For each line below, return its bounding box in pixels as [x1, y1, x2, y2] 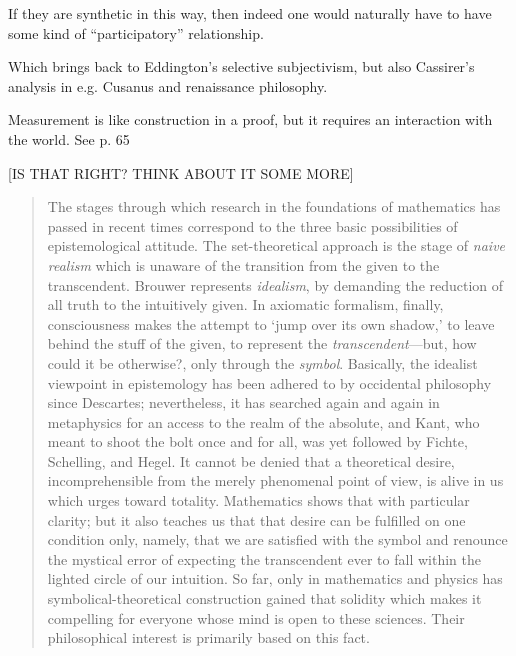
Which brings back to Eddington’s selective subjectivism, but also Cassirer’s [8, 56, 475, 77]
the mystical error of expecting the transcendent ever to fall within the [47, 548, 481, 569]
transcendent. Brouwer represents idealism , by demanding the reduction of [47, 274, 504, 295]
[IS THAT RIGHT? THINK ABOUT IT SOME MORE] [8, 162, 354, 183]
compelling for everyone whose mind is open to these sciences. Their [47, 607, 465, 628]
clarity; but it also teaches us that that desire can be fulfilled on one [47, 509, 466, 530]
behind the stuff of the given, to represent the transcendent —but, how [47, 333, 477, 354]
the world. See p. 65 [8, 128, 130, 149]
